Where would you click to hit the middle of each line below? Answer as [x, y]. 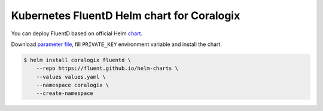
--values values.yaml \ [71, 77]
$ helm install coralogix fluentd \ [77, 60]
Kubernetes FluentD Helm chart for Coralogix [126, 16]
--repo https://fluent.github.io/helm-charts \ [107, 68]
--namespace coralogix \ [73, 85]
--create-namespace [65, 93]
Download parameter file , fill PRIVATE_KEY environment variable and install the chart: [117, 44]
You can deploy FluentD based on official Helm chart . [77, 33]
